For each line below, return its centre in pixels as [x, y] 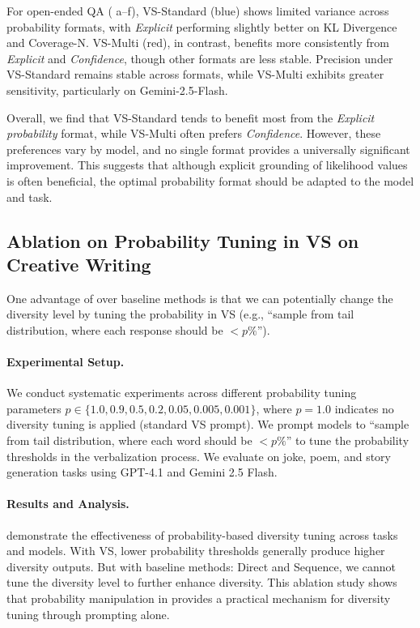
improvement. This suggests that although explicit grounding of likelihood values [207, 165]
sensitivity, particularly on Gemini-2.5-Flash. [117, 90]
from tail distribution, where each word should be [129, 440]
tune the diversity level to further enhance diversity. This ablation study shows [202, 582]
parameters [34, 408]
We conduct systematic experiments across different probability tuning [182, 393]
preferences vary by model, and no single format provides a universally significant [208, 149]
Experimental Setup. [66, 362]
